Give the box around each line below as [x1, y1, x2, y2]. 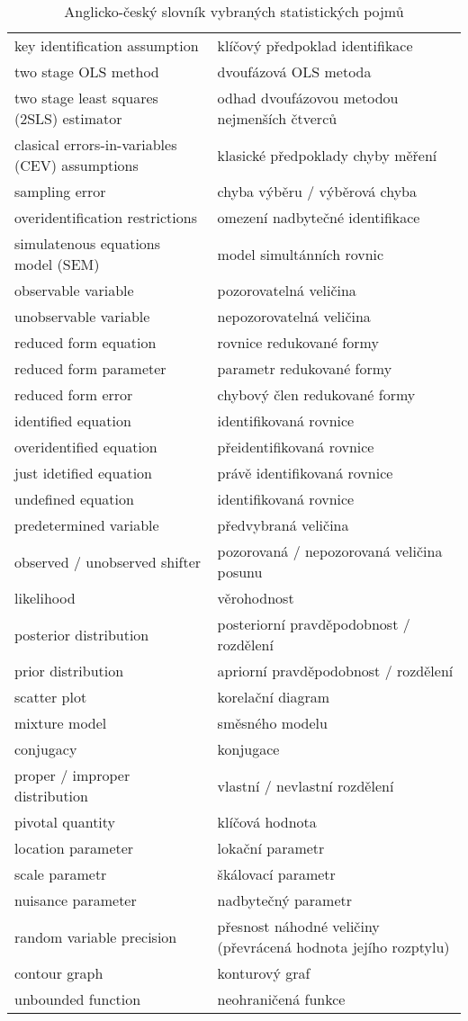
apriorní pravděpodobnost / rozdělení [217, 660, 454, 681]
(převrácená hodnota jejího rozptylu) [217, 936, 450, 957]
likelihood [14, 587, 76, 608]
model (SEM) [14, 254, 100, 274]
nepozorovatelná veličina [217, 306, 371, 327]
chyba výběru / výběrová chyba [217, 181, 418, 202]
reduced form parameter [14, 358, 166, 379]
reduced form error [14, 384, 133, 405]
